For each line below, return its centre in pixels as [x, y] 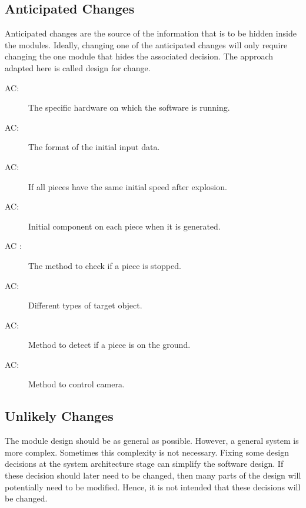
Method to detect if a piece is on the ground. [109, 345]
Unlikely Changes [59, 416]
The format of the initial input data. [94, 147]
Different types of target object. [85, 305]
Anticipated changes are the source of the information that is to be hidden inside [151, 33]
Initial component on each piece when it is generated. [124, 226]
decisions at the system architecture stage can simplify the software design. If [144, 464]
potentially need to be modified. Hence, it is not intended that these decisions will [153, 487]
